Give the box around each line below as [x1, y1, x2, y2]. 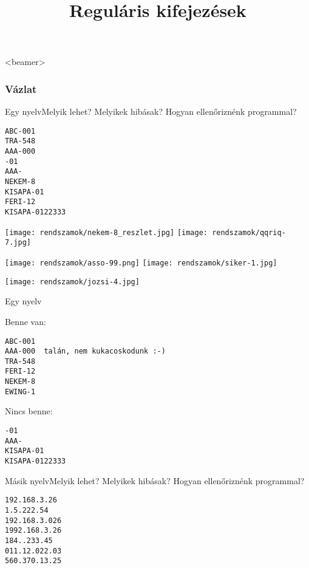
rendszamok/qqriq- [212, 228, 286, 237]
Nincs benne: [5, 405, 53, 417]
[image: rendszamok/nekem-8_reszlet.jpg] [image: [5, 228, 208, 237]
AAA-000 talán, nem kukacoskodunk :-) [5, 347, 166, 356]
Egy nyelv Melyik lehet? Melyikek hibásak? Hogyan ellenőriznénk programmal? [5, 105, 297, 118]
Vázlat [5, 81, 37, 96]
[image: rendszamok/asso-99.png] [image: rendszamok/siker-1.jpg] [5, 259, 277, 267]
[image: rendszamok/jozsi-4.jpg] [5, 277, 140, 286]
